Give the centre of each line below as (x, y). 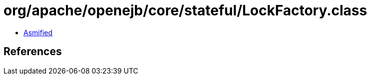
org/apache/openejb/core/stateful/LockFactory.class (185, 10)
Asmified (38, 32)
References (33, 52)
